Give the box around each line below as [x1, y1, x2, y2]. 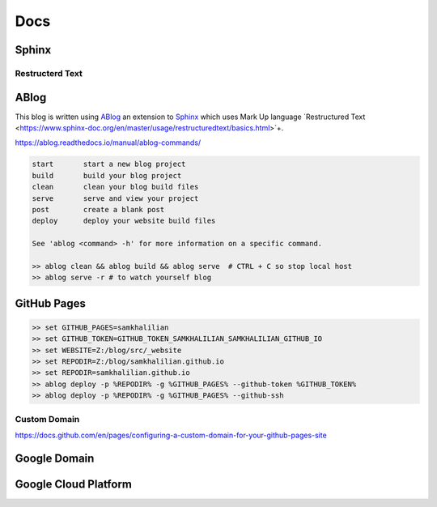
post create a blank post [32, 205, 165, 214]
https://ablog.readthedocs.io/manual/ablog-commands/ [15, 138, 202, 147]
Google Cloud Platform [15, 477, 133, 491]
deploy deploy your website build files [32, 216, 216, 226]
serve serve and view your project [32, 194, 199, 202]
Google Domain [15, 451, 95, 465]
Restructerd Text [15, 67, 83, 79]
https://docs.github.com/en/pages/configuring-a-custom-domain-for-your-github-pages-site [15, 430, 327, 440]
